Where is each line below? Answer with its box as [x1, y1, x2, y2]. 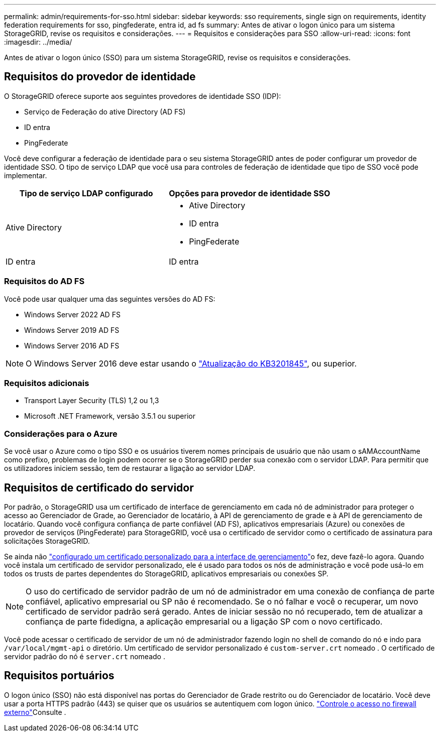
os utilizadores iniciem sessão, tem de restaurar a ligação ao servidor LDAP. [4, 464, 256, 473]
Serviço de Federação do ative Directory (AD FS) [24, 107, 186, 116]
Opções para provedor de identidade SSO [169, 188, 331, 198]
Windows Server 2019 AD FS [24, 325, 120, 334]
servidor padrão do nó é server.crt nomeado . [4, 652, 165, 661]
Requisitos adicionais [4, 378, 89, 388]
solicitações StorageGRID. [4, 536, 90, 545]
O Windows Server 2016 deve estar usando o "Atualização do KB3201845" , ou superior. [26, 358, 357, 369]
